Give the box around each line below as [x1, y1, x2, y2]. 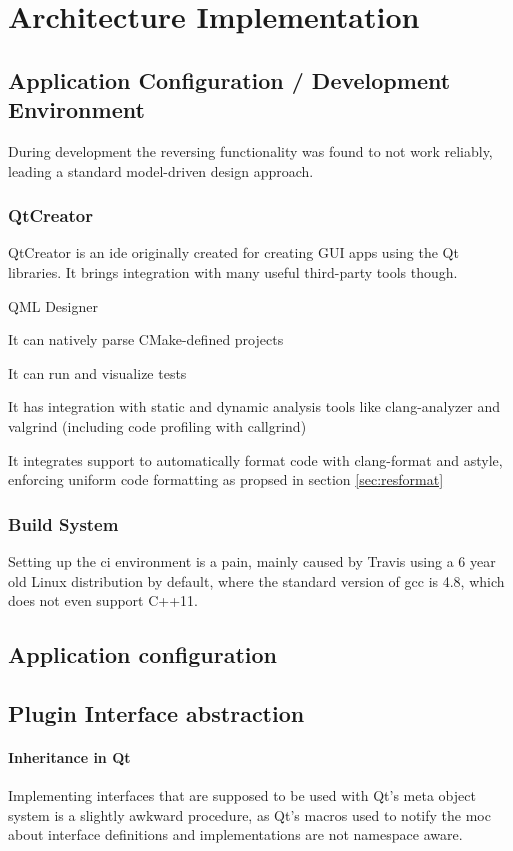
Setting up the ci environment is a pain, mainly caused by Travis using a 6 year [8, 550, 496, 571]
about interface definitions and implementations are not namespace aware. [8, 824, 463, 845]
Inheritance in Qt [8, 746, 131, 767]
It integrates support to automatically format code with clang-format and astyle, [8, 449, 503, 470]
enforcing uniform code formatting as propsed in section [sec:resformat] [8, 469, 444, 490]
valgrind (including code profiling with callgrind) [8, 415, 307, 436]
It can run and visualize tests [8, 362, 187, 383]
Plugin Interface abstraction [8, 697, 305, 728]
